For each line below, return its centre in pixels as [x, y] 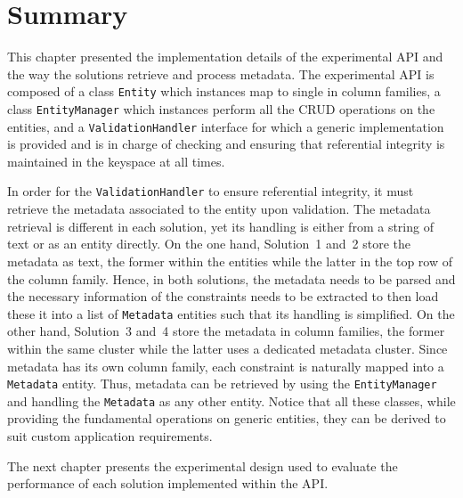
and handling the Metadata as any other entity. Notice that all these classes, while [231, 400]
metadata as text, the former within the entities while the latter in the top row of [230, 261]
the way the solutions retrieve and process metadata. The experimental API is [221, 73]
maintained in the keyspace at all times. [116, 161]
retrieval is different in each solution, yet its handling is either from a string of [220, 226]
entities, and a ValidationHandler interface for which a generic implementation [226, 126]
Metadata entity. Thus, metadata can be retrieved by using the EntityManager [222, 384]
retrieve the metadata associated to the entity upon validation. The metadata [219, 209]
